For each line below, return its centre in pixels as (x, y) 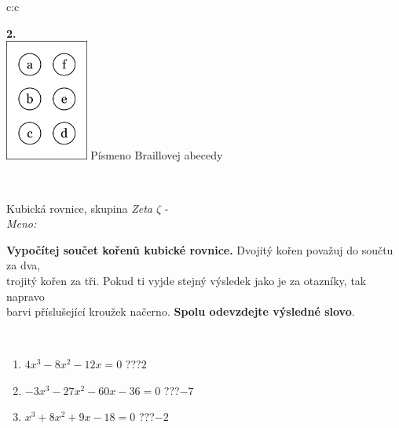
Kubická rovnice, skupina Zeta (80, 208)
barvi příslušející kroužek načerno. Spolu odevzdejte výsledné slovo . (181, 311)
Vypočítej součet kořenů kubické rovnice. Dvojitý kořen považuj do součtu (200, 249)
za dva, (24, 265)
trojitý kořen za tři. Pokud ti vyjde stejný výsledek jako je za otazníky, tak (187, 280)
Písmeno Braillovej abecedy (157, 155)
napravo (26, 296)
